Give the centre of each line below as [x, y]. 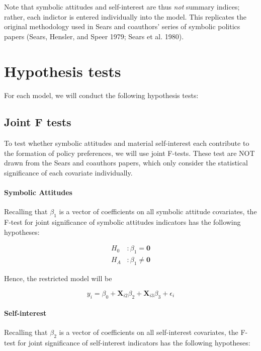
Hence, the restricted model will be [58, 278]
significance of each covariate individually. [68, 173]
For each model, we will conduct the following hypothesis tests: [101, 95]
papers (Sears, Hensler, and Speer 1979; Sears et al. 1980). [94, 36]
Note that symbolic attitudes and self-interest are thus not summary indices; [122, 7]
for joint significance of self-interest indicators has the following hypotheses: [134, 343]
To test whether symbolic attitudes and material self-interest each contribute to [127, 143]
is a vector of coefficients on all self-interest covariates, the [149, 332]
